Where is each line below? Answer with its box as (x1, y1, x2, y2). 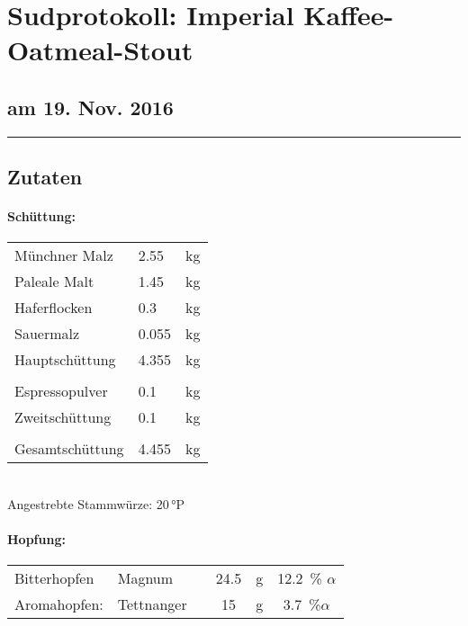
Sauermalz (14, 323, 80, 344)
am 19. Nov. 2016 (7, 93, 174, 121)
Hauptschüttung (14, 349, 116, 371)
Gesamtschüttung (14, 438, 124, 460)
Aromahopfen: (14, 594, 103, 615)
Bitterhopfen (14, 568, 94, 589)
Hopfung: (7, 530, 66, 549)
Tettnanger (117, 594, 187, 615)
